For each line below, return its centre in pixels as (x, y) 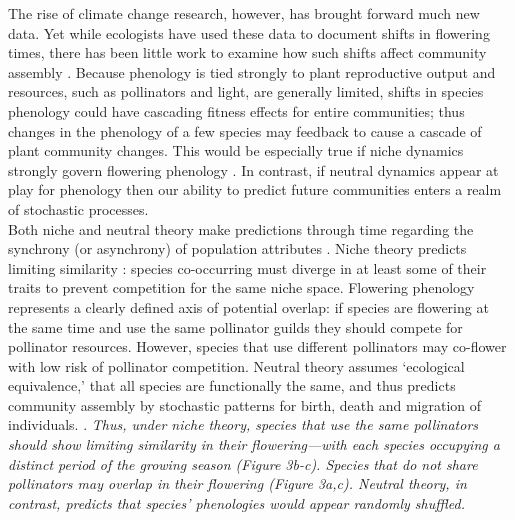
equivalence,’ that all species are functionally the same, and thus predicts (232, 385)
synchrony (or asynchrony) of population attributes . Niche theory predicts (237, 248)
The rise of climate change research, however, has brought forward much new (244, 13)
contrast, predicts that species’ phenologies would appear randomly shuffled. (236, 502)
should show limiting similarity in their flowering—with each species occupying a (254, 444)
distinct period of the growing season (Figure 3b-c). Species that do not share (243, 463)
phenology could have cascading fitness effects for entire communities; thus (236, 110)
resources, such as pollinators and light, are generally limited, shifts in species (246, 91)
